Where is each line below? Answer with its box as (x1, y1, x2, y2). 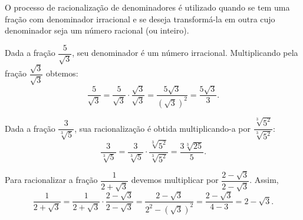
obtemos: (46, 67, 78, 79)
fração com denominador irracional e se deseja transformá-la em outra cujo (5, 12, 275, 25)
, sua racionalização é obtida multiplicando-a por (74, 122, 251, 134)
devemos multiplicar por (131, 174, 219, 186)
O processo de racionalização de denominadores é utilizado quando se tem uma (5, 1, 290, 13)
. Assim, (249, 174, 279, 186)
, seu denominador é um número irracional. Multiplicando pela (72, 46, 298, 59)
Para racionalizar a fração (5, 174, 98, 186)
